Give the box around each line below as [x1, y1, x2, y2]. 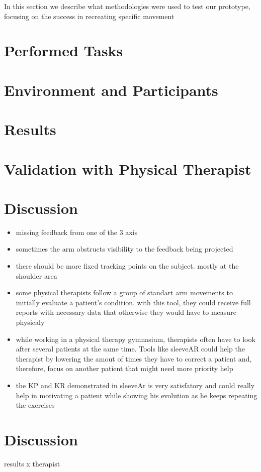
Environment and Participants [4, 79, 218, 100]
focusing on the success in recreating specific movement [4, 11, 175, 21]
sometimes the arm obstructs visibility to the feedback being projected [16, 244, 233, 254]
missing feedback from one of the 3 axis [16, 226, 138, 237]
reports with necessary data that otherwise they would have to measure [16, 307, 236, 317]
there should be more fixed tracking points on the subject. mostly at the [16, 261, 239, 271]
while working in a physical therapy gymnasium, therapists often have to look [16, 333, 255, 344]
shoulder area [16, 270, 57, 281]
